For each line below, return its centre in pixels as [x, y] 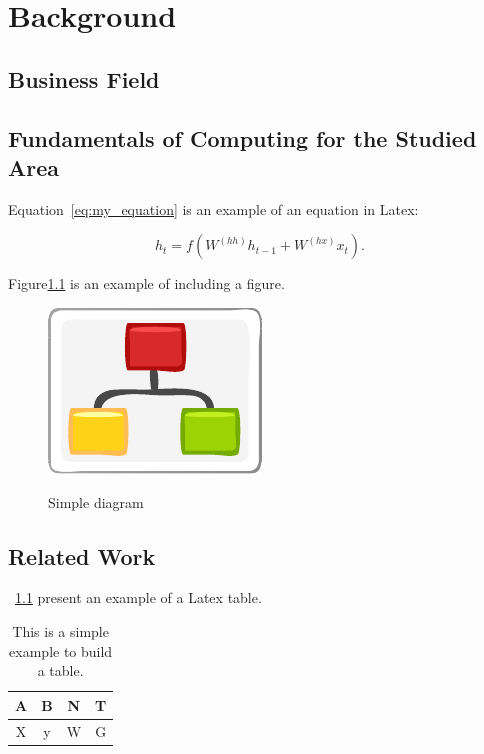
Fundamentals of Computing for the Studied [242, 137]
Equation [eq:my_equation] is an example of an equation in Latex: [213, 208]
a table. [60, 670]
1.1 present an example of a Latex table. [138, 597]
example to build [61, 650]
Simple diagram [96, 501]
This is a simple [60, 630]
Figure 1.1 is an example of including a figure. [146, 283]
